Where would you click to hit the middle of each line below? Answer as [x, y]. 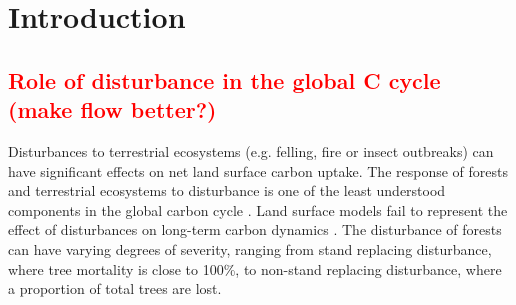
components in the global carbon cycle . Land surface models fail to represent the [258, 209]
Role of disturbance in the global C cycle [224, 79]
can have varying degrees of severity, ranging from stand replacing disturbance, [250, 248]
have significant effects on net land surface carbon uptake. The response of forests [258, 170]
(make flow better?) [112, 109]
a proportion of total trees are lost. [115, 288]
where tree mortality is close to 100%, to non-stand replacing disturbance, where [255, 268]
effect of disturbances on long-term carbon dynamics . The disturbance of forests [255, 229]
